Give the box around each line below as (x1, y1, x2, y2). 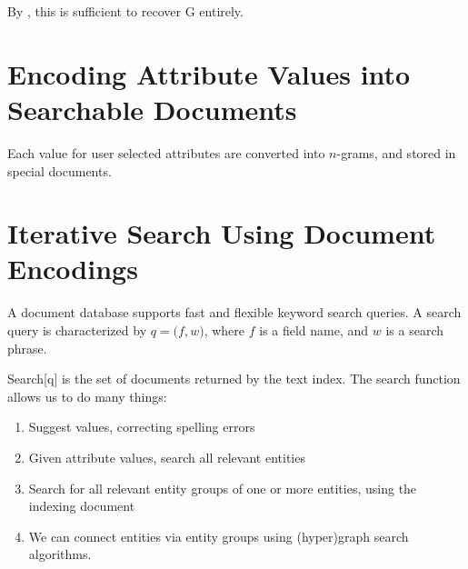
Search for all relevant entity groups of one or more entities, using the (28, 478, 417, 497)
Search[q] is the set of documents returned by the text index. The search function (7, 369, 461, 388)
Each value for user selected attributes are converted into (7, 143, 325, 162)
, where (204, 321, 245, 339)
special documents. (7, 161, 112, 180)
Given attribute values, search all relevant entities (28, 447, 305, 466)
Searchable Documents (7, 90, 297, 127)
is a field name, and (259, 321, 369, 339)
